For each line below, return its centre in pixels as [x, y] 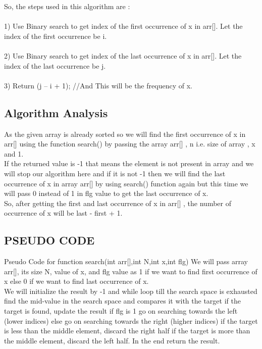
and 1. [14, 153]
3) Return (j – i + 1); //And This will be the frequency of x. [98, 85]
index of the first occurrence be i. [56, 36]
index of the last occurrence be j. [55, 65]
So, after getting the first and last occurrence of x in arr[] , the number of [118, 203]
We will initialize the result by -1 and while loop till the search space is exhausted [131, 291]
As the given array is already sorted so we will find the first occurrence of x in [125, 134]
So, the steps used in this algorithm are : [67, 6]
